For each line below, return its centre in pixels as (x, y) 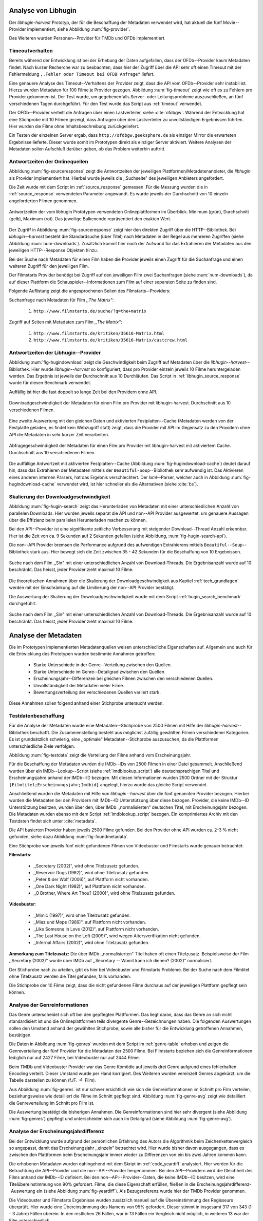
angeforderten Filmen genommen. (43, 201)
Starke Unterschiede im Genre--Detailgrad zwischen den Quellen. (99, 672)
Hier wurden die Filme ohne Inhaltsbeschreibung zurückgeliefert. (74, 126)
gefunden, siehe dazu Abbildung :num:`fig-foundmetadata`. (69, 837)
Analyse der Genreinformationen (49, 1005)
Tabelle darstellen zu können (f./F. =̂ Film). (53, 1080)
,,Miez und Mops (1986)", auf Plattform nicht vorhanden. (90, 922)
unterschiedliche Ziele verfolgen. (42, 746)
